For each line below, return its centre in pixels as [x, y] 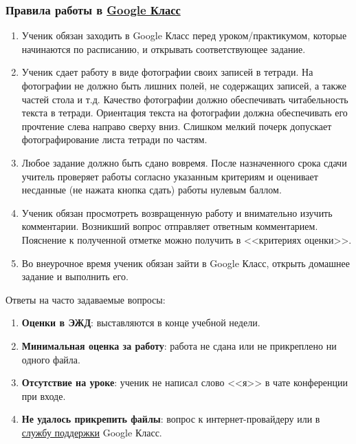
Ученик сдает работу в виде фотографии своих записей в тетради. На [167, 72]
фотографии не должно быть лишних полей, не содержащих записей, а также [184, 85]
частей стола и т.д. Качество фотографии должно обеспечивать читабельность [185, 99]
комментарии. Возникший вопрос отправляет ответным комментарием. [170, 226]
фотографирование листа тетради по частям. [114, 139]
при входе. [44, 395]
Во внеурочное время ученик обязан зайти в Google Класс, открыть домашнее [186, 263]
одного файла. [51, 359]
